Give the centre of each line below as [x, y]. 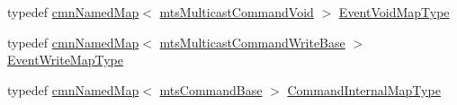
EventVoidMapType [394, 12]
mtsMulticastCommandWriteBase [252, 42]
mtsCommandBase [211, 89]
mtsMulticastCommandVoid [237, 12]
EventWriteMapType [65, 60]
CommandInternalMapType [364, 89]
